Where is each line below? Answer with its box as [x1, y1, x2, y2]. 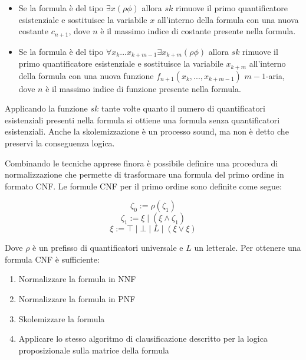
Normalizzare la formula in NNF [18, 273, 136, 285]
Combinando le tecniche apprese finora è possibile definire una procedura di [5, 156, 278, 169]
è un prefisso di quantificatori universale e [32, 241, 183, 254]
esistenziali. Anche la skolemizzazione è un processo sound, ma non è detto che [5, 125, 289, 138]
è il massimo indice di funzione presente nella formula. [45, 82, 241, 94]
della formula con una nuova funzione [18, 69, 154, 81]
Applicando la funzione [5, 102, 88, 114]
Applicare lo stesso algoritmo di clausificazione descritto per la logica [18, 332, 268, 345]
